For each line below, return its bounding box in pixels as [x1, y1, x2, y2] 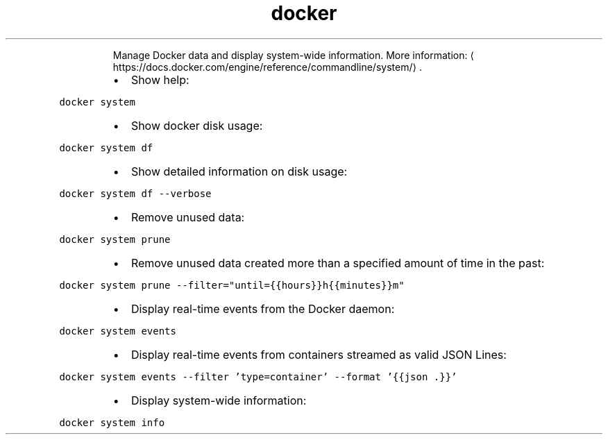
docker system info [59, 416, 165, 428]
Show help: [130, 72, 189, 87]
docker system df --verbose [59, 187, 212, 199]
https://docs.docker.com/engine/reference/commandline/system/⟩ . [112, 60, 422, 73]
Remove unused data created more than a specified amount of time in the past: [130, 255, 545, 270]
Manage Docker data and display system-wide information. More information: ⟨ [112, 49, 474, 61]
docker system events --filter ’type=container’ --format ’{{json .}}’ [59, 371, 457, 382]
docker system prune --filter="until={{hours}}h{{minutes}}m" [59, 279, 405, 291]
